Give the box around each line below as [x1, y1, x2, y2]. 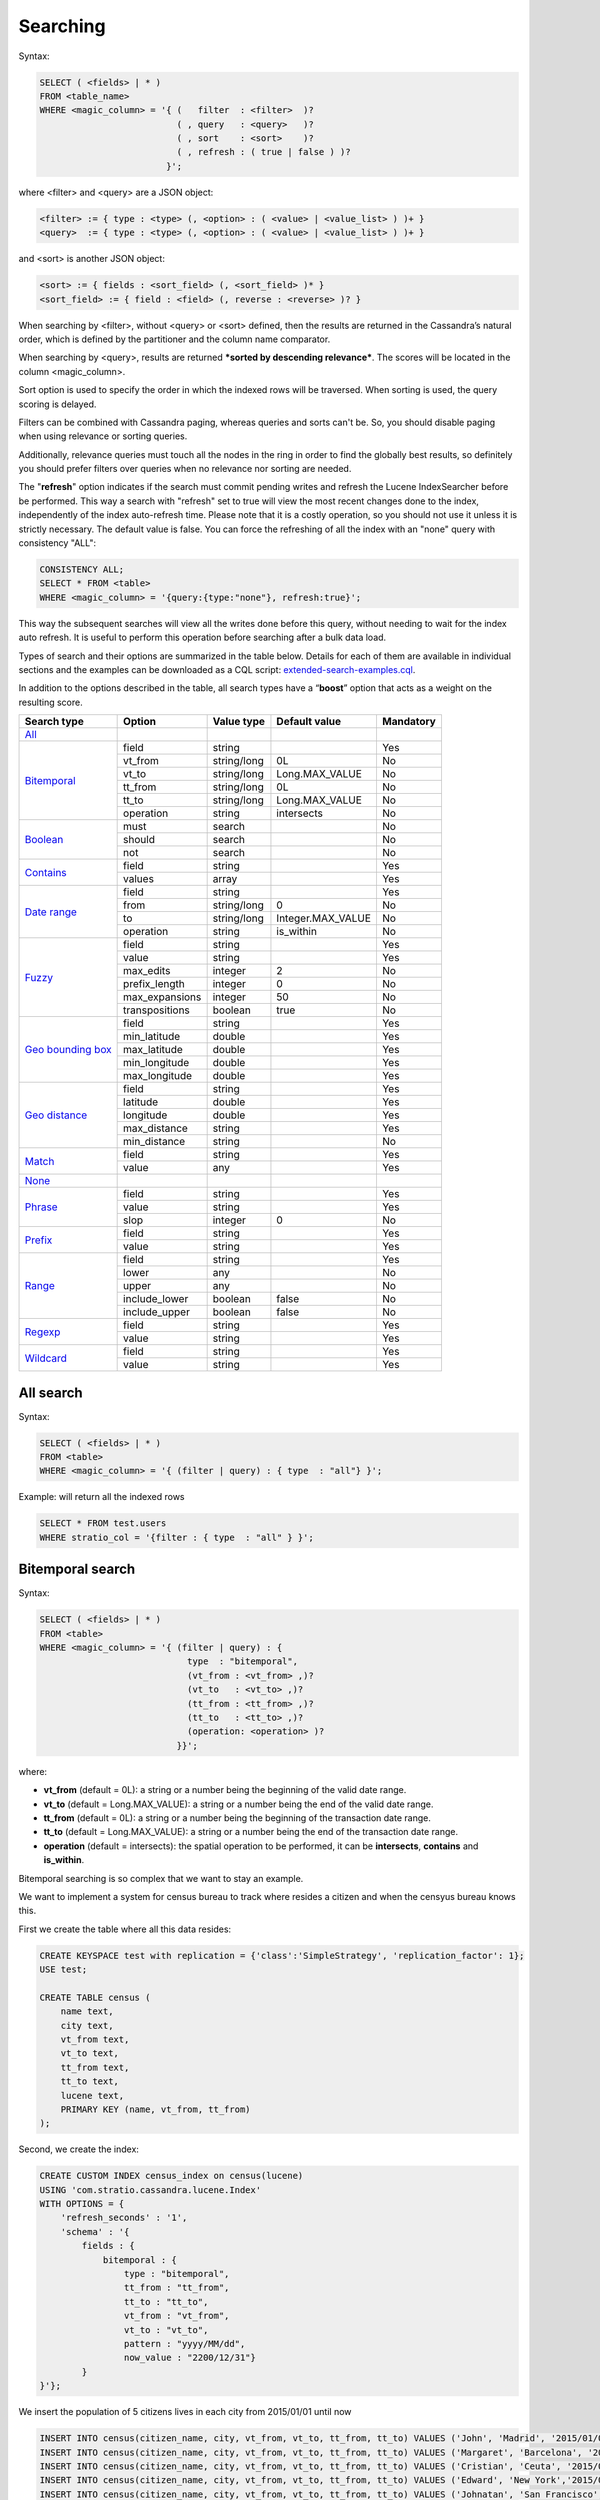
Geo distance [24, 1108, 88, 1122]
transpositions [123, 1003, 190, 1017]
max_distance [123, 1121, 189, 1135]
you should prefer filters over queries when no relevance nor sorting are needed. [18, 463, 352, 475]
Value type [212, 715, 265, 729]
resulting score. [18, 696, 84, 708]
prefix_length [123, 977, 185, 991]
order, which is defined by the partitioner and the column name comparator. [18, 333, 331, 345]
